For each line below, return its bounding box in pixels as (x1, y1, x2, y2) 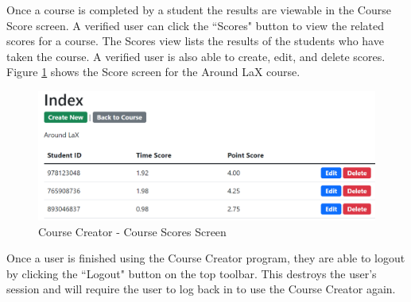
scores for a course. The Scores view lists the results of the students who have (6, 32, 384, 49)
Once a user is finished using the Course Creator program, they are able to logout (6, 250, 405, 266)
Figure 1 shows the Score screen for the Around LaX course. (6, 63, 300, 80)
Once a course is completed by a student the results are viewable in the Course (6, 2, 391, 17)
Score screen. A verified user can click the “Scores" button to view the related (6, 17, 385, 33)
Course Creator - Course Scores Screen (38, 223, 227, 239)
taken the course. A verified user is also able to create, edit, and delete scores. (6, 48, 386, 64)
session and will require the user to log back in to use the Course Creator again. (6, 281, 396, 297)
